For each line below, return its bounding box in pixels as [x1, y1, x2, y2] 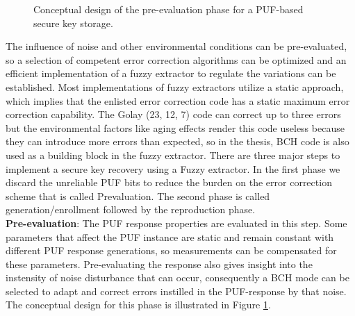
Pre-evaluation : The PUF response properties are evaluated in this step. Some [6, 215, 347, 230]
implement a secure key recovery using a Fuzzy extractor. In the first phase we [6, 161, 340, 176]
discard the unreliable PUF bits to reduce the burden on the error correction [6, 175, 332, 190]
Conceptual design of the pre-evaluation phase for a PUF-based [33, 2, 304, 16]
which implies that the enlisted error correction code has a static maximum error [6, 93, 350, 108]
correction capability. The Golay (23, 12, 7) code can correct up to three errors [6, 107, 341, 122]
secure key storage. [33, 15, 113, 30]
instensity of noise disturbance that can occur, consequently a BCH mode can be [6, 270, 349, 285]
